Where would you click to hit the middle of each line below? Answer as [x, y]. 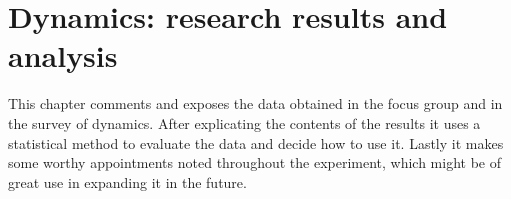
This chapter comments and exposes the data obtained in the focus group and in [255, 103]
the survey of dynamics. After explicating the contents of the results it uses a [244, 122]
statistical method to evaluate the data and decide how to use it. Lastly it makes [256, 142]
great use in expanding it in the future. [127, 181]
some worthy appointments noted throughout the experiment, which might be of [255, 162]
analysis [63, 55]
